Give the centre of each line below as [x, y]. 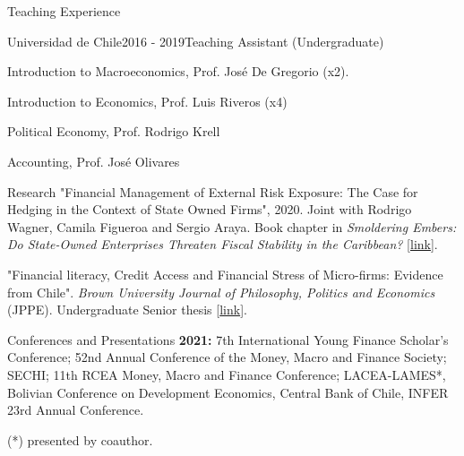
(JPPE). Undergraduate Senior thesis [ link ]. [127, 310]
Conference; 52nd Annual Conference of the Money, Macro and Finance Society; [227, 357]
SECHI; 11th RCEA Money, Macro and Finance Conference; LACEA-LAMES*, [227, 374]
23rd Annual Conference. [76, 410]
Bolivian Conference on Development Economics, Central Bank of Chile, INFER [228, 392]
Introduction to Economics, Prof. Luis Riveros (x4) [147, 101]
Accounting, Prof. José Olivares [94, 161]
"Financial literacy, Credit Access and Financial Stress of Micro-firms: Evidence [225, 274]
